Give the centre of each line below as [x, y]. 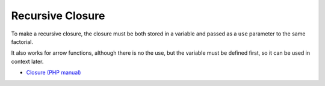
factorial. [22, 41]
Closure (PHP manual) [54, 73]
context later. [27, 61]
